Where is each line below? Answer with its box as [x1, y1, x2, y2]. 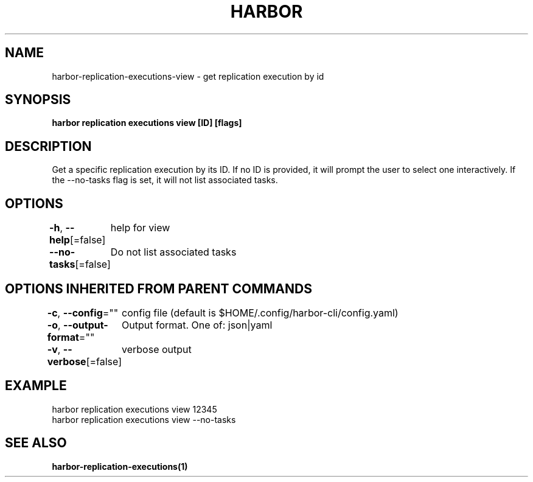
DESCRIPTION [5, 138, 92, 154]
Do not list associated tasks [110, 246, 237, 259]
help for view [110, 222, 170, 234]
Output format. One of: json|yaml [122, 318, 273, 331]
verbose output [122, 343, 192, 355]
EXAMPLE [5, 378, 67, 394]
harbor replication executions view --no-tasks [52, 414, 236, 425]
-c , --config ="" [47, 306, 119, 319]
